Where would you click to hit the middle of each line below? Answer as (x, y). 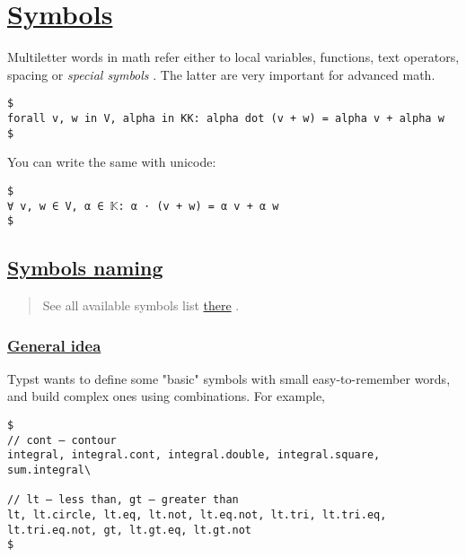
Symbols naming (85, 268)
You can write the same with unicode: (112, 162)
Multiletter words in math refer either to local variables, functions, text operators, (233, 57)
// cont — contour (62, 440)
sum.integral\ (49, 470)
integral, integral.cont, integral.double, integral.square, (194, 455)
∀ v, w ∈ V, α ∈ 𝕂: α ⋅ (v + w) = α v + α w (143, 206)
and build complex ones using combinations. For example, (166, 396)
